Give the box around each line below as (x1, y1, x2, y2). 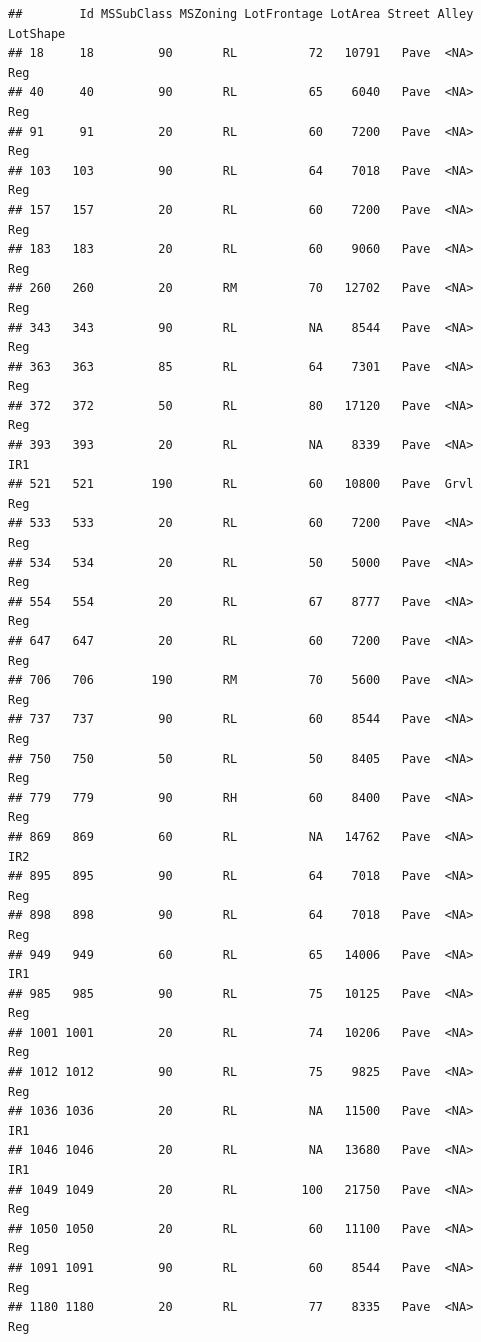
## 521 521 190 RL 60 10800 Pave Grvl (8, 477, 474, 492)
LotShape (8, 26, 66, 41)
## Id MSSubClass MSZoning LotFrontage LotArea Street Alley (8, 7, 474, 21)
